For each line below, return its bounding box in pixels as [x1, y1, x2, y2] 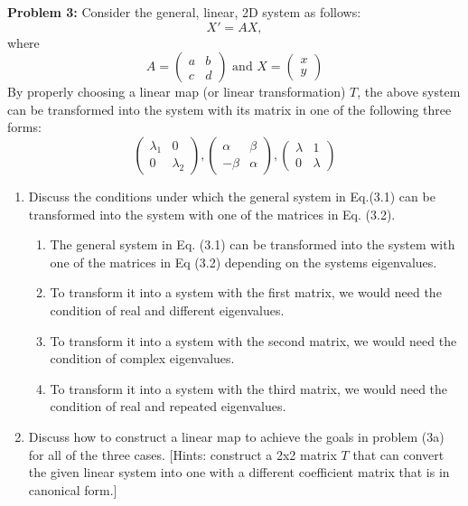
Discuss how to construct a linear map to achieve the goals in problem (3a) [28, 426, 445, 445]
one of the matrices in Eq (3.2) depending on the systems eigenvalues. [50, 252, 437, 271]
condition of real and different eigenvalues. [50, 300, 285, 319]
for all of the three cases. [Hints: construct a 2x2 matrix [28, 445, 337, 464]
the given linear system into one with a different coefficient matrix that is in [28, 463, 450, 482]
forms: [7, 117, 42, 136]
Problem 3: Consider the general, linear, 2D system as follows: [7, 3, 361, 21]
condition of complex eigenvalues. [50, 349, 235, 368]
